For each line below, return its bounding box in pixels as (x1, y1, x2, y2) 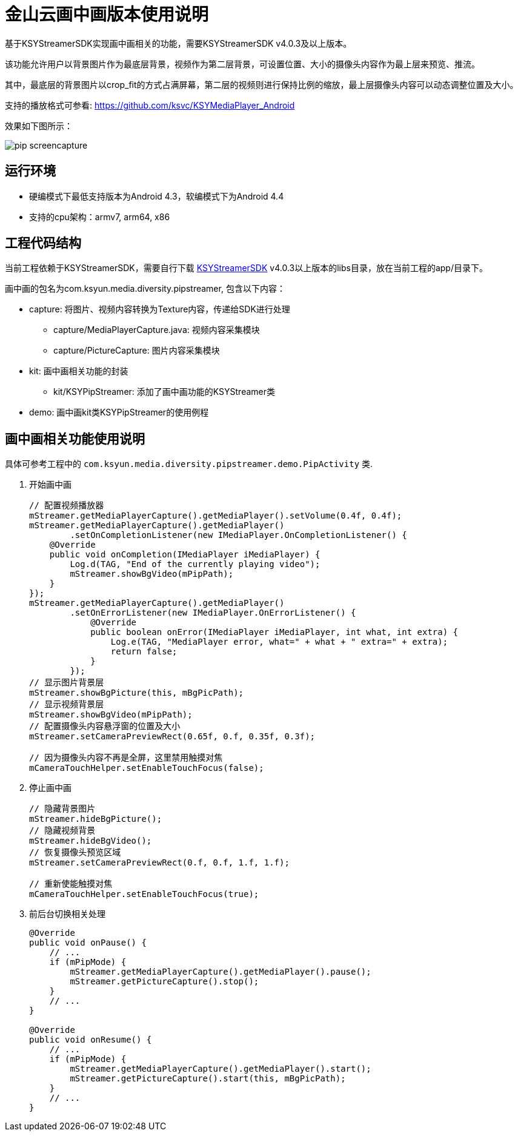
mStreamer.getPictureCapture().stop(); (70, 976, 259, 987)
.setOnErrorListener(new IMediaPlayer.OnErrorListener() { (70, 608, 356, 618)
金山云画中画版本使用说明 (5, 4, 209, 25)
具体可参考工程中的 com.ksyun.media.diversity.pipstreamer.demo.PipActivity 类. (5, 459, 373, 469)
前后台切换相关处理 (29, 909, 105, 919)
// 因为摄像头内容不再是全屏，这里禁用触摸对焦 (29, 753, 223, 763)
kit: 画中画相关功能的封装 (29, 366, 128, 377)
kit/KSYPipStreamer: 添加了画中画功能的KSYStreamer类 (53, 386, 275, 397)
